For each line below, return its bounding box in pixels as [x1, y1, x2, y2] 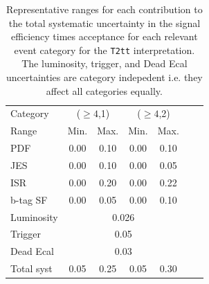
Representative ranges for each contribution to [6, 2, 203, 16]
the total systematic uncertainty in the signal [8, 15, 201, 30]
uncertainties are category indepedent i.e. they [6, 70, 203, 85]
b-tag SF [10, 192, 48, 206]
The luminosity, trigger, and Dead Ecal [21, 56, 188, 71]
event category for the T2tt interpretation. [14, 42, 195, 57]
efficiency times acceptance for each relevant [11, 29, 198, 44]
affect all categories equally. [46, 83, 163, 98]
